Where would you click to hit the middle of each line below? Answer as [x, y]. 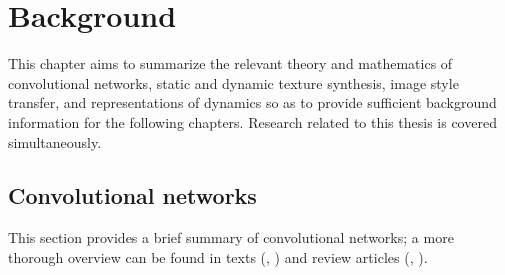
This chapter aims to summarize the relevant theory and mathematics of [230, 63]
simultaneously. [55, 141]
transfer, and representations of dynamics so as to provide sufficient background [252, 102]
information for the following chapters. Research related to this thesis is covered [252, 121]
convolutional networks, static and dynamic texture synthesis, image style [233, 82]
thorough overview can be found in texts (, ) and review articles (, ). [218, 256]
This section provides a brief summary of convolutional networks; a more [231, 237]
